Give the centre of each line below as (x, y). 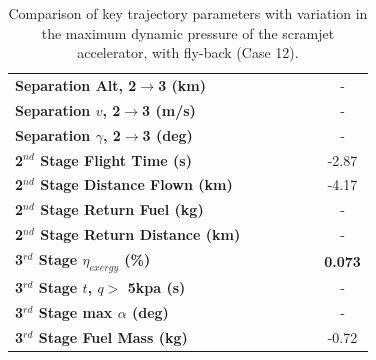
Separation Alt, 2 (76, 85)
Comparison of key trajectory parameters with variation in (188, 13)
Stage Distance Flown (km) (136, 184)
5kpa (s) (156, 286)
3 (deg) (167, 134)
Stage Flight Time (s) (116, 159)
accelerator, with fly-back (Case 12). (188, 52)
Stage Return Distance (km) (140, 234)
